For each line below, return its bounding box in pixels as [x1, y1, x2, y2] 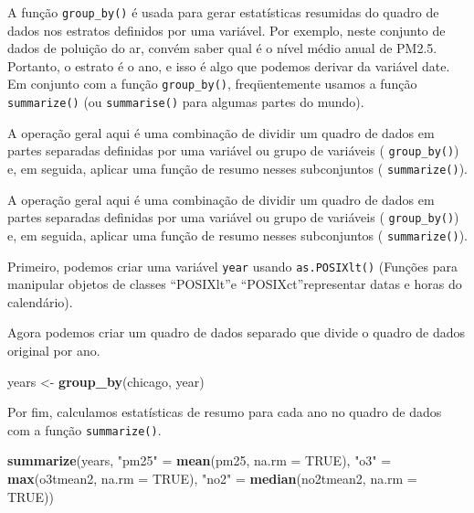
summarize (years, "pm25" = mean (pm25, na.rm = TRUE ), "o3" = [7, 451, 392, 470]
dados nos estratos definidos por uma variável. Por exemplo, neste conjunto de [7, 20, 446, 39]
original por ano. [7, 341, 100, 359]
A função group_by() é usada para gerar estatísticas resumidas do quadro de [7, 3, 439, 21]
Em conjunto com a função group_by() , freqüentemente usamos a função [7, 74, 417, 93]
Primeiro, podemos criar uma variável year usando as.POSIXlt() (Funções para [7, 256, 458, 275]
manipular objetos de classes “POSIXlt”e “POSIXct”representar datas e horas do [7, 274, 462, 294]
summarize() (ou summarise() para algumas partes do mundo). [7, 92, 364, 112]
